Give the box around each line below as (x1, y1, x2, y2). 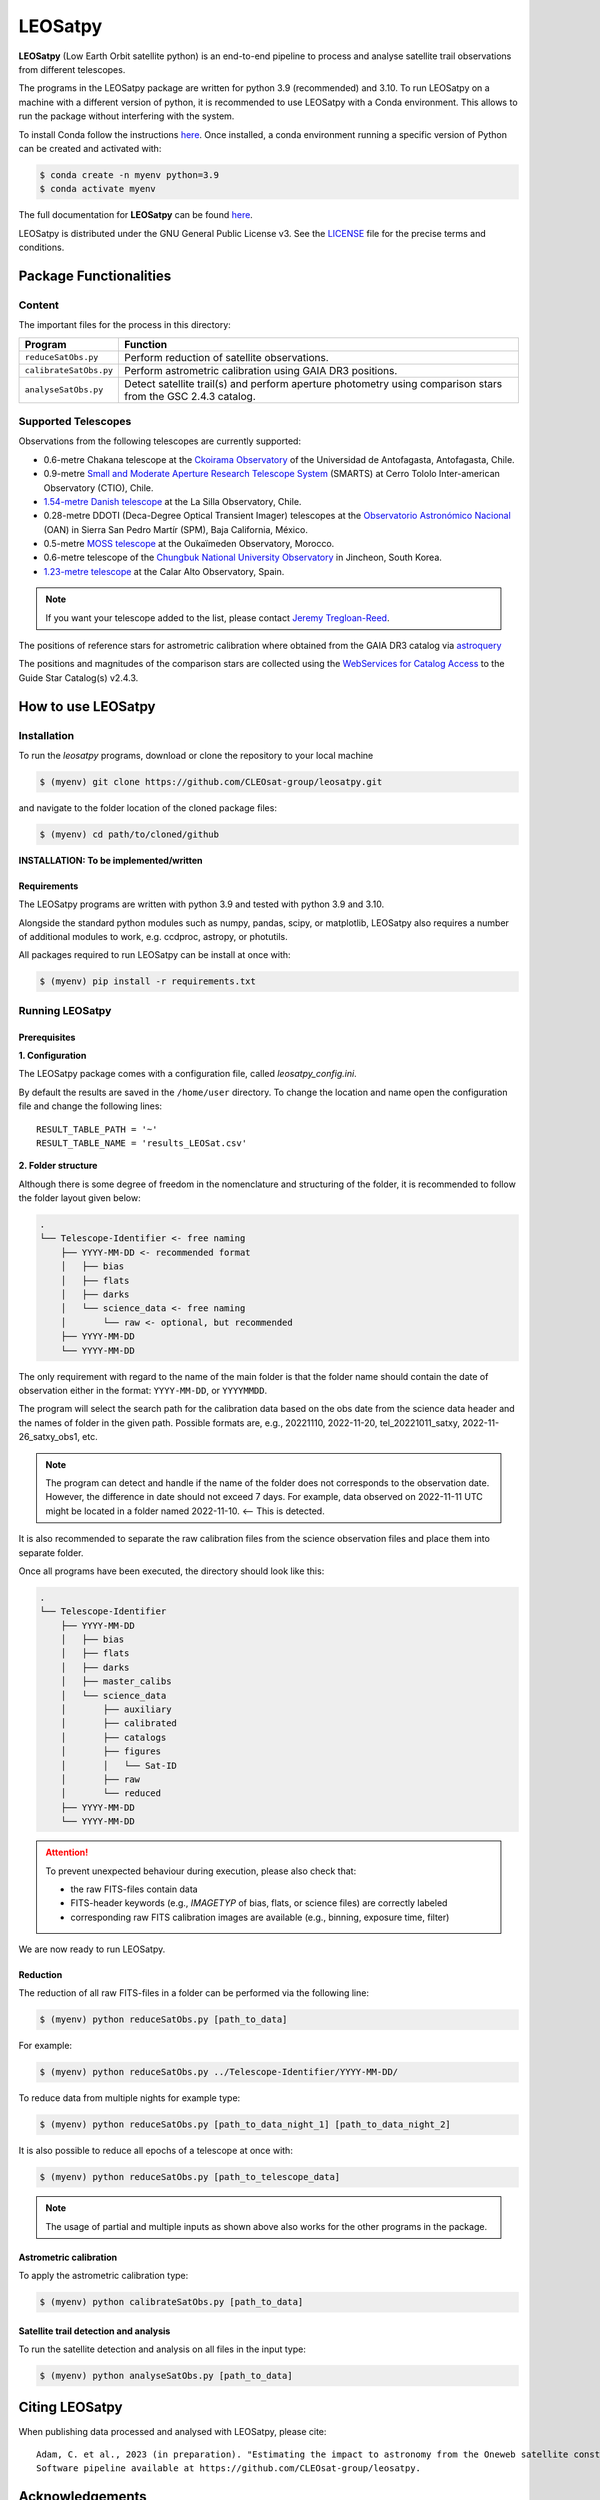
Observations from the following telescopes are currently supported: (18, 435, 302, 447)
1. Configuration (18, 1049, 87, 1061)
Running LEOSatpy (18, 1003, 112, 1017)
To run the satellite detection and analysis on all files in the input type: (18, 2343, 307, 2355)
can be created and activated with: (18, 142, 162, 154)
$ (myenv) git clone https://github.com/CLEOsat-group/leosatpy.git (39, 776, 383, 787)
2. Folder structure (18, 1160, 98, 1172)
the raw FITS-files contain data (70, 1883, 199, 1895)
